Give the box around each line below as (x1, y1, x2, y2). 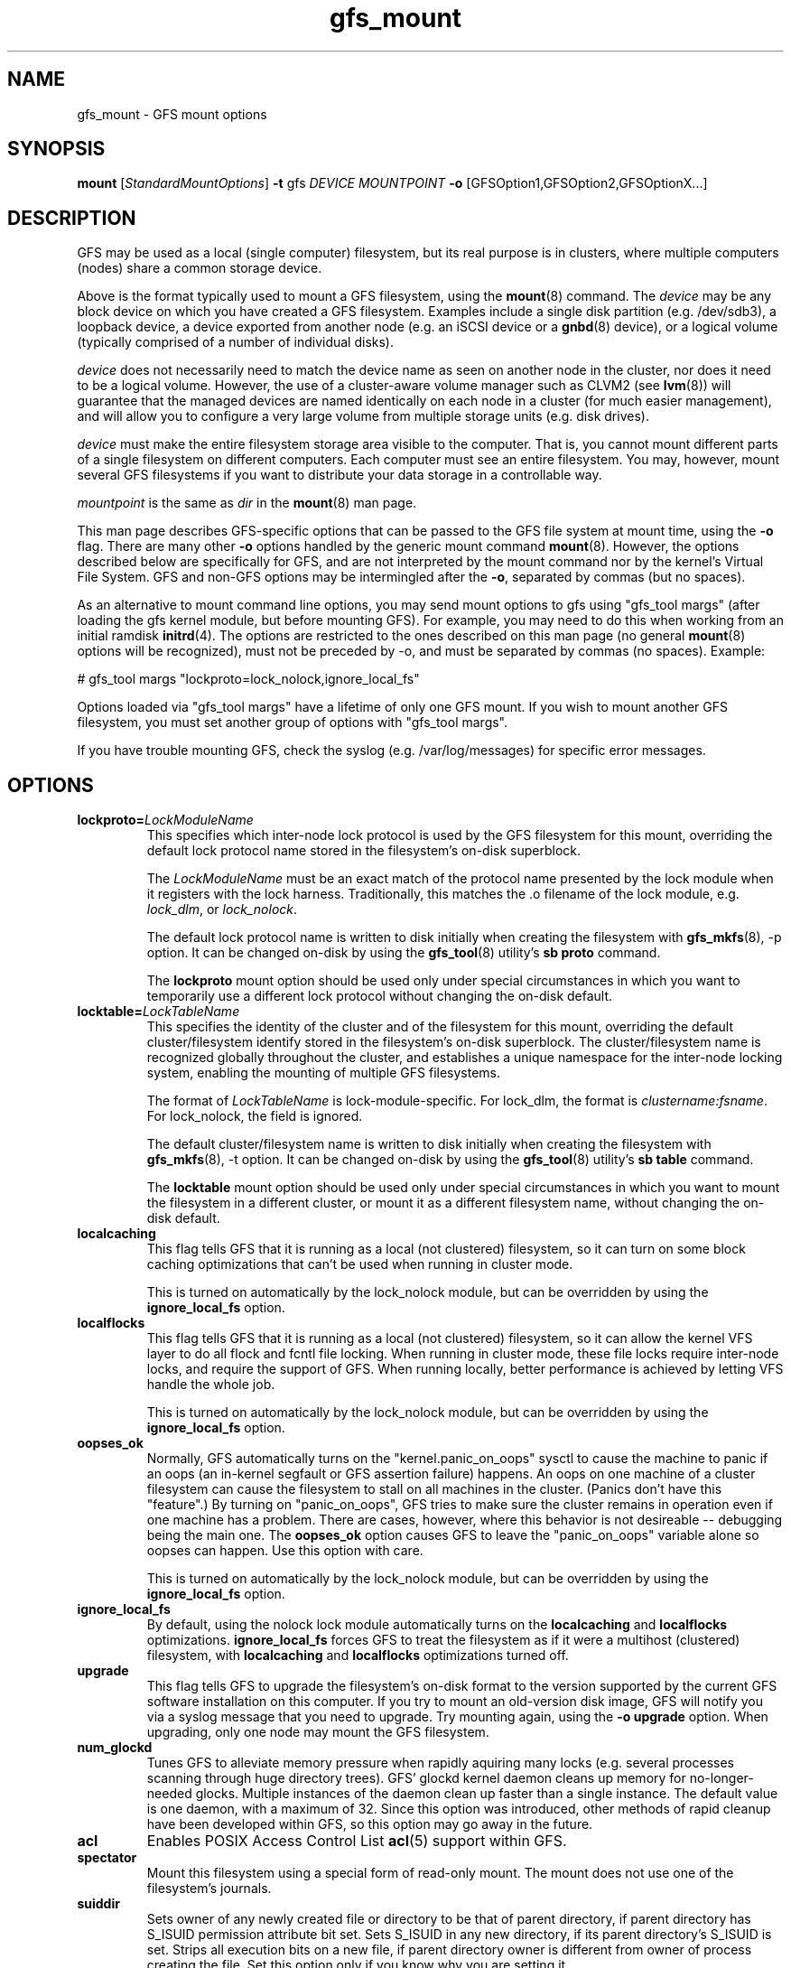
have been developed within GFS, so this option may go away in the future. (146, 1816, 593, 1833)
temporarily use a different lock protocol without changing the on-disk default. (146, 988, 613, 1004)
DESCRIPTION (7, 206, 136, 229)
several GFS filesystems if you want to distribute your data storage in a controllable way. (77, 467, 602, 483)
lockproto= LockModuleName (77, 812, 254, 828)
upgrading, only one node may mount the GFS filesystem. (146, 1724, 489, 1740)
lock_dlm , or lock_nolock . (146, 901, 298, 918)
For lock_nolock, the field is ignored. (146, 1108, 363, 1124)
